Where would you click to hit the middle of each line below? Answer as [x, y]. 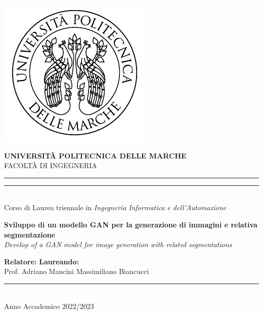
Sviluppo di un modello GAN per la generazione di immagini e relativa [131, 224]
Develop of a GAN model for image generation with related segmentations [118, 244]
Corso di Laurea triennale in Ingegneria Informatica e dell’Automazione [115, 207]
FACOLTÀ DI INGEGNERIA [51, 165]
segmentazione [30, 234]
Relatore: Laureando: [41, 261]
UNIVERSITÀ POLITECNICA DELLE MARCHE [95, 155]
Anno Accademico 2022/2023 [49, 306]
